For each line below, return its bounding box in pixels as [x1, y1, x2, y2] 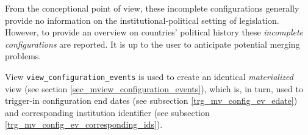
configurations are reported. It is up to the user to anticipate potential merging [5, 37, 300, 50]
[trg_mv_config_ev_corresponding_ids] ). [5, 118, 163, 131]
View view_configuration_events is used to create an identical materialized [5, 70, 293, 82]
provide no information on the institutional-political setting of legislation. [5, 13, 279, 26]
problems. [5, 49, 41, 62]
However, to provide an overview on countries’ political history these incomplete [5, 26, 304, 38]
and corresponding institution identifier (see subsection [5, 106, 210, 119]
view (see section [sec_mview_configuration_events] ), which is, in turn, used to [5, 82, 303, 95]
